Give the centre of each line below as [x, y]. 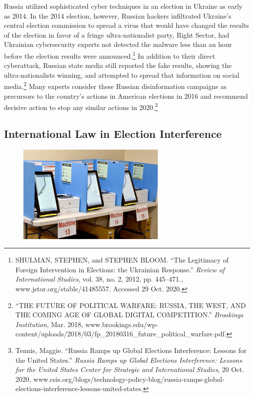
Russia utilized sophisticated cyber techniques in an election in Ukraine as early [123, 6]
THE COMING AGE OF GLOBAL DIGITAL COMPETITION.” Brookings [129, 315]
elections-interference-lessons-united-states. [79, 388]
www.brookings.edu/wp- [122, 324]
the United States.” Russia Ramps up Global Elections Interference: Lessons [129, 360]
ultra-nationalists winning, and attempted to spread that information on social [122, 75]
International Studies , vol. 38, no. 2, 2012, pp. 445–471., [99, 279]
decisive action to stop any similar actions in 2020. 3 [81, 106]
